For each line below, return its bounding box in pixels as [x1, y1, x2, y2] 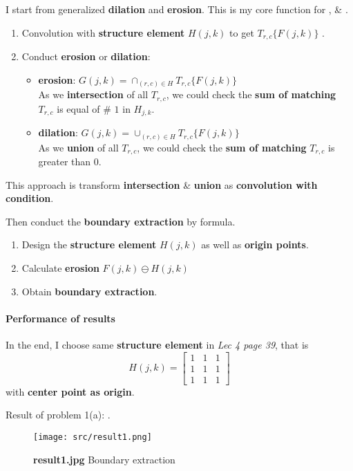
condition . [6, 191, 54, 205]
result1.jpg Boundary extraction [33, 452, 175, 466]
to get [229, 25, 254, 39]
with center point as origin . [6, 384, 135, 398]
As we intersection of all [38, 87, 149, 102]
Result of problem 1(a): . [6, 407, 111, 422]
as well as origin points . [201, 237, 309, 252]
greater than [38, 154, 91, 169]
